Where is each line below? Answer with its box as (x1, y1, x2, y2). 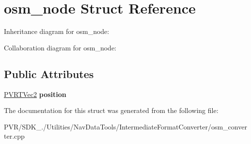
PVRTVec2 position (4, 89, 66, 99)
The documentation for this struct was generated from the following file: (4, 105, 219, 115)
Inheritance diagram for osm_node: (4, 26, 110, 36)
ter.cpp (4, 131, 25, 141)
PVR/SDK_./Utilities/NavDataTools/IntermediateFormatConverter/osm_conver (4, 121, 247, 131)
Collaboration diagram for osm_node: (4, 42, 117, 52)
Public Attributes (4, 66, 94, 81)
